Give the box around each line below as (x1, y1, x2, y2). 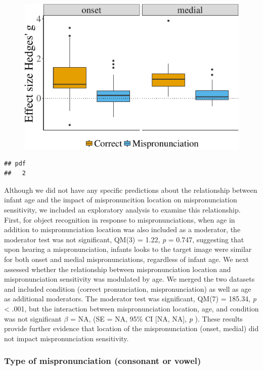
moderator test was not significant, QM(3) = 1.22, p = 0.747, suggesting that (4, 234, 244, 244)
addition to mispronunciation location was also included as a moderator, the (4, 224, 241, 235)
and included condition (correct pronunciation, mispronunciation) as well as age (4, 283, 251, 294)
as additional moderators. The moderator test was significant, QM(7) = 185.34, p (4, 293, 256, 304)
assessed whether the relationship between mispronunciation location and (4, 263, 231, 274)
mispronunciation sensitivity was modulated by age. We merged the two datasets (4, 274, 255, 284)
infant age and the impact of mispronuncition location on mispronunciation (4, 194, 237, 205)
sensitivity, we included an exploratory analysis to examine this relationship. (4, 204, 241, 215)
